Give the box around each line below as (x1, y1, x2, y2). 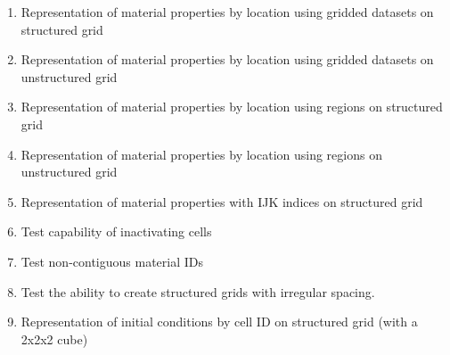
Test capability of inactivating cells (20, 222, 212, 241)
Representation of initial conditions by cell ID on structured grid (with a (20, 312, 418, 331)
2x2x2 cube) (20, 329, 88, 348)
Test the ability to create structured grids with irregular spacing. (20, 282, 375, 301)
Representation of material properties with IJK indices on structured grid (20, 192, 423, 211)
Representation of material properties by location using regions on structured (20, 97, 443, 116)
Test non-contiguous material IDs (20, 252, 204, 270)
